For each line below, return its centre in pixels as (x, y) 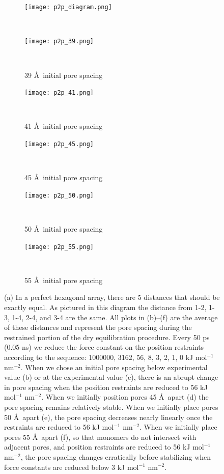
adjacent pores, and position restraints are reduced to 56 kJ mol (104, 447)
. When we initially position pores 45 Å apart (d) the (125, 397)
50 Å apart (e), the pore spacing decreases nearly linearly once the (108, 417)
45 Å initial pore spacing (64, 177)
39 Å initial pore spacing (64, 75)
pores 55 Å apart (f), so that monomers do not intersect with (100, 437)
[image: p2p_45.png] (59, 144)
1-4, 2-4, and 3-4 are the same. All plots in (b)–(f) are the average (115, 317)
